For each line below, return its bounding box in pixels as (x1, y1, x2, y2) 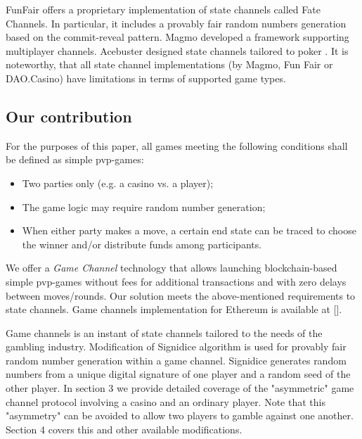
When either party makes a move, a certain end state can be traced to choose (22, 223, 356, 238)
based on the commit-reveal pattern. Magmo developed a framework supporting (6, 30, 349, 44)
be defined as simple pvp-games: (6, 152, 144, 167)
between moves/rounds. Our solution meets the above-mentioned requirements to (6, 288, 356, 303)
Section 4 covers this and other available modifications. (6, 421, 243, 436)
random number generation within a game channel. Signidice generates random (6, 352, 347, 367)
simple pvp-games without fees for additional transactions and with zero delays (6, 274, 347, 288)
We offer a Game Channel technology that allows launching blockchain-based (6, 260, 337, 275)
